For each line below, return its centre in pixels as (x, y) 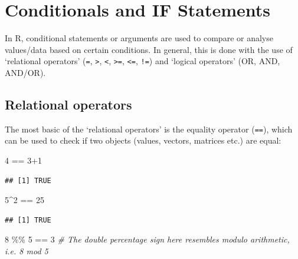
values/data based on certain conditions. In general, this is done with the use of (149, 49)
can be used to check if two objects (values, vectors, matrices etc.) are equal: (143, 140)
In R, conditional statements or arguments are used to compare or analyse (139, 38)
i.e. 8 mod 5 (27, 250)
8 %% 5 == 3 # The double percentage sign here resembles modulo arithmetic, (147, 239)
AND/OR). (25, 72)
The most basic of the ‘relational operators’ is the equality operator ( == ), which (149, 129)
